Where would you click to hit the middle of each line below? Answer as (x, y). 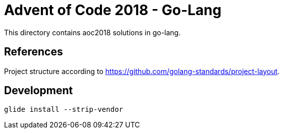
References (34, 52)
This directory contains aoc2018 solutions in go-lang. (92, 32)
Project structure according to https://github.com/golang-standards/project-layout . (142, 71)
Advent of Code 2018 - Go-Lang (113, 10)
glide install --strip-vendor (64, 110)
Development (39, 91)
